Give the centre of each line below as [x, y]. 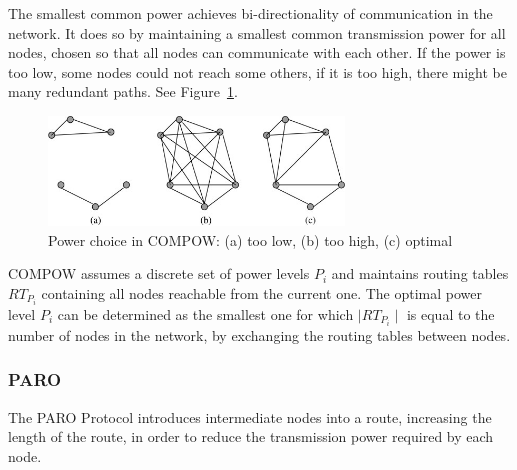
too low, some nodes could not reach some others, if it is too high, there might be [258, 71]
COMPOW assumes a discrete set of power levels [159, 273]
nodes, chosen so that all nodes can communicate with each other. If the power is [257, 52]
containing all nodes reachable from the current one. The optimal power [262, 292]
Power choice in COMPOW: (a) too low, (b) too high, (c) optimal [250, 239]
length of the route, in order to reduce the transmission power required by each [251, 436]
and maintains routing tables [420, 273]
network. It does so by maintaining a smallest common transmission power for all [257, 32]
